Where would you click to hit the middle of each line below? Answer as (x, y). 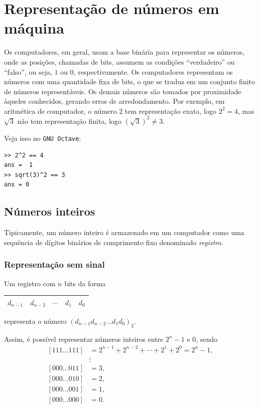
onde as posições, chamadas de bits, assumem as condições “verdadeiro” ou (119, 61)
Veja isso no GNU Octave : (43, 138)
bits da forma (85, 283)
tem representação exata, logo (170, 111)
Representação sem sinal (54, 264)
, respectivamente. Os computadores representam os (153, 71)
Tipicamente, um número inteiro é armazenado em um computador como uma (124, 232)
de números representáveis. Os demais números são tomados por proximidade (123, 91)
